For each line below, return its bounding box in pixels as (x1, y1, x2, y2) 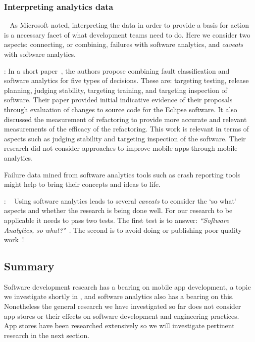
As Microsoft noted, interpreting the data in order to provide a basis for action (9, 20, 249, 30)
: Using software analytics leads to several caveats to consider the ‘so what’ (4, 195, 237, 206)
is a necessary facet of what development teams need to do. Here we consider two (4, 29, 251, 40)
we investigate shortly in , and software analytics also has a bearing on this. (4, 291, 234, 301)
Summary (4, 258, 54, 274)
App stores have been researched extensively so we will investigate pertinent (4, 320, 235, 331)
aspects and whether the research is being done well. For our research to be (4, 205, 233, 215)
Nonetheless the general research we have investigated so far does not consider (4, 301, 241, 311)
